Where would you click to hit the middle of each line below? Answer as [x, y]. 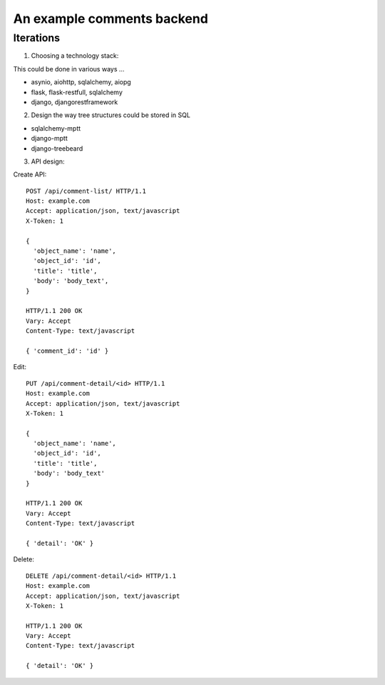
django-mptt [49, 139]
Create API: [30, 174]
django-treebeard [57, 148]
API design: [48, 161]
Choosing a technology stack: [75, 56]
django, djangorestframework [75, 102]
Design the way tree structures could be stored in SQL [111, 115]
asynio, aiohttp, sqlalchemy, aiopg [81, 82]
